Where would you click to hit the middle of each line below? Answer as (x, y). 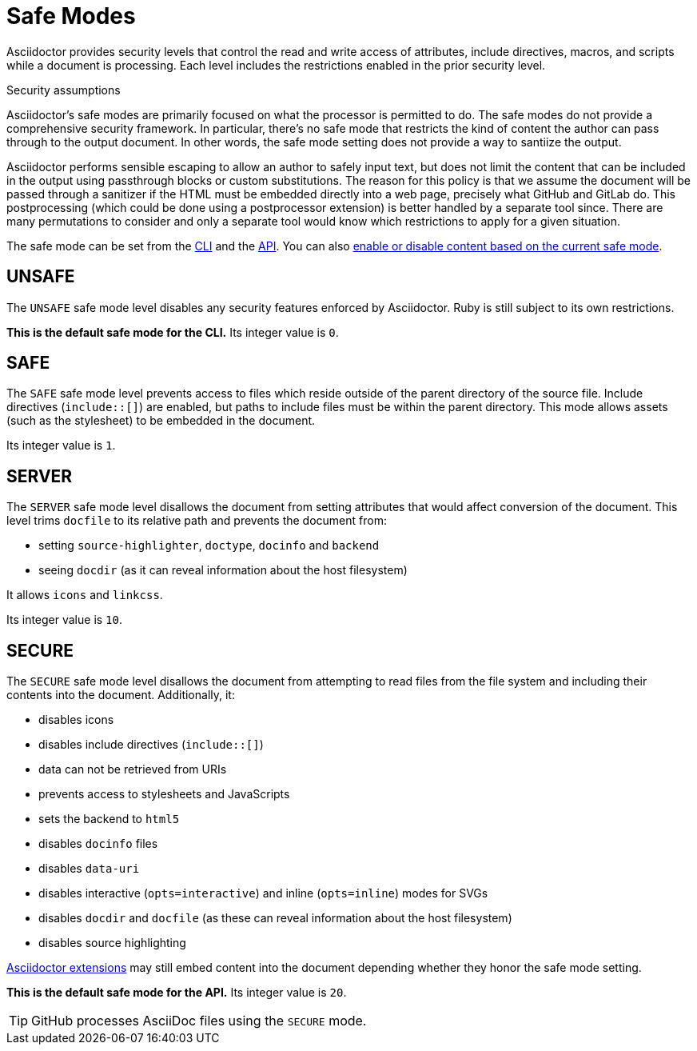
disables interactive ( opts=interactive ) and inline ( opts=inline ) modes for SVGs (263, 893)
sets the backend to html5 (109, 819)
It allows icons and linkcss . (85, 595)
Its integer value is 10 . (65, 620)
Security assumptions (64, 90)
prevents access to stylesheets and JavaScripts (164, 794)
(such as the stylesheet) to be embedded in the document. (161, 421)
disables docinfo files (98, 844)
